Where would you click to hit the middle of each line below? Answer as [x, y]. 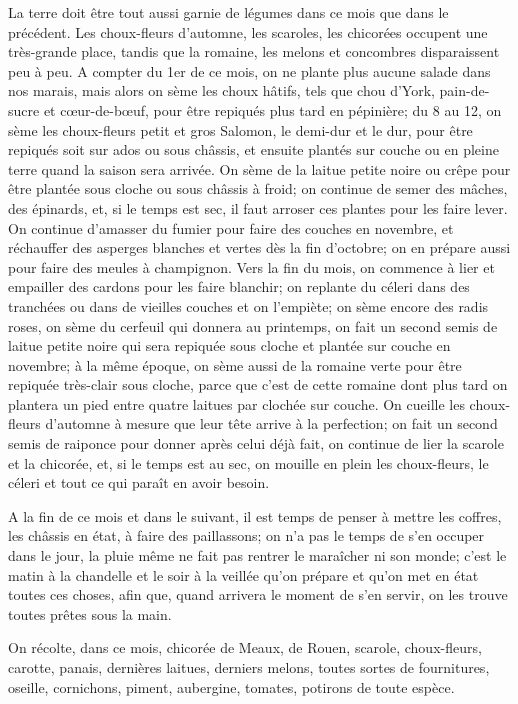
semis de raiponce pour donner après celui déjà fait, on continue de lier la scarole [256, 443]
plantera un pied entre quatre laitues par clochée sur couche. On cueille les [236, 403]
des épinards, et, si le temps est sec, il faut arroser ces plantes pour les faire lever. [258, 207]
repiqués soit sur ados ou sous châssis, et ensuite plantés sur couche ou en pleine [253, 149]
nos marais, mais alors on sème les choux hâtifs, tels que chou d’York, [221, 90]
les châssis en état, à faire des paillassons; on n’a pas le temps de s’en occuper [246, 535]
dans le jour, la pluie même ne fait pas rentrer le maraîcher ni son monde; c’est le [257, 555]
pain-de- [464, 90]
